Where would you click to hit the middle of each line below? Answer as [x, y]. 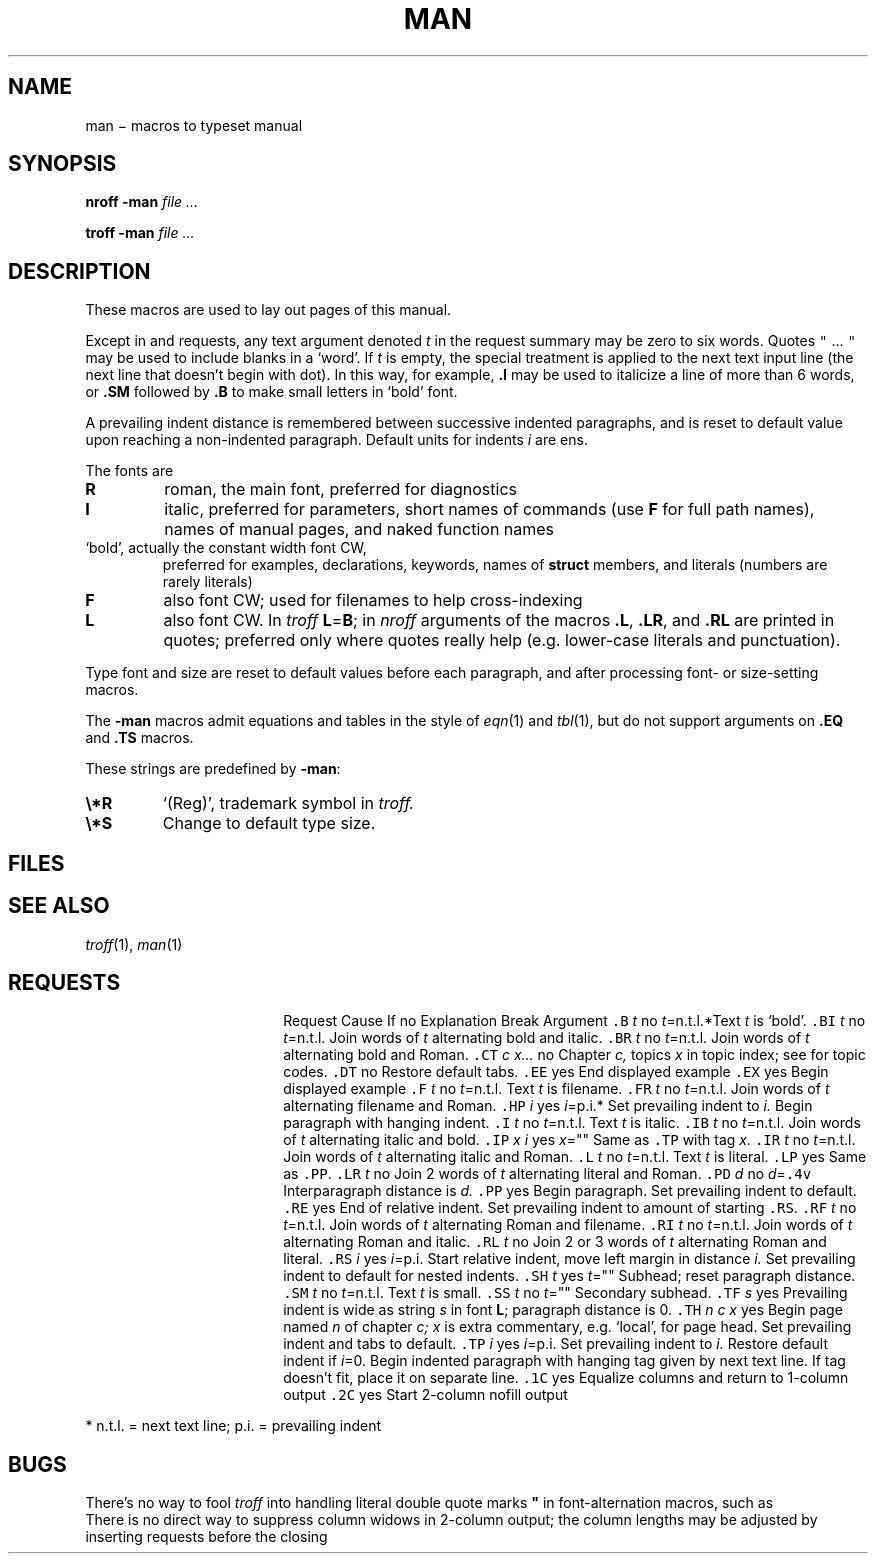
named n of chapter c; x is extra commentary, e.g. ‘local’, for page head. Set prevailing [567, 1327]
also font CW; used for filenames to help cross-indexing [373, 600]
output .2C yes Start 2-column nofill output [425, 1395]
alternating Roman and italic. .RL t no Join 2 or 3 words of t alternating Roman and [555, 1242]
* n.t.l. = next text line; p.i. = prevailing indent [233, 1426]
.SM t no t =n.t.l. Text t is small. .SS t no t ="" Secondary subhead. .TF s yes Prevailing [565, 1293]
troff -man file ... [140, 233]
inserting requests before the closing [206, 1537]
